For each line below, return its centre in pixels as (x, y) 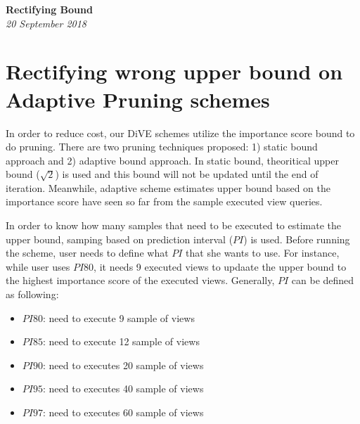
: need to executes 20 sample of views (123, 365)
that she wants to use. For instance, (263, 253)
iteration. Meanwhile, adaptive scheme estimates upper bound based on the (168, 187)
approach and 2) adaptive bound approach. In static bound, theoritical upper (172, 160)
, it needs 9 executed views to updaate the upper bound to (220, 266)
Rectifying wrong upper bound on (174, 71)
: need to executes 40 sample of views (123, 388)
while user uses (38, 266)
